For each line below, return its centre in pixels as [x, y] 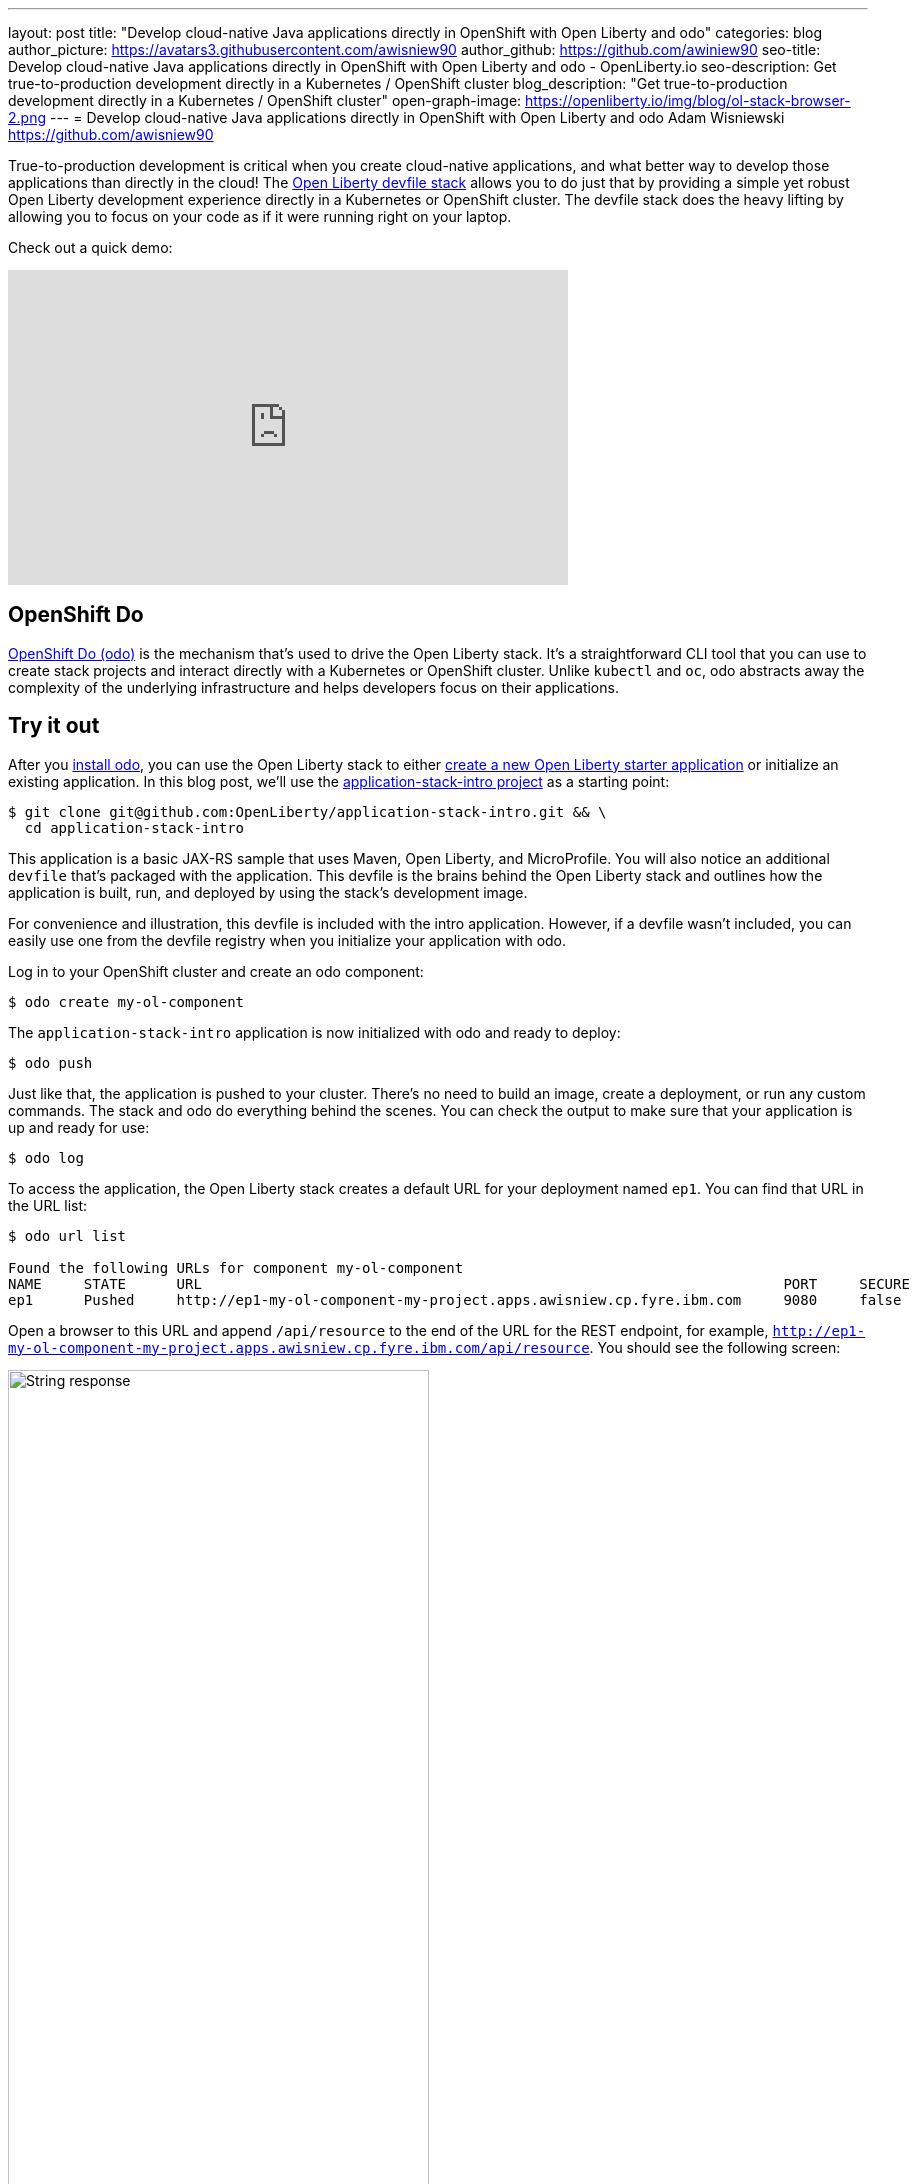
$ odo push [50, 1062]
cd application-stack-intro [134, 827]
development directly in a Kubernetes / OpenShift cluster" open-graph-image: [265, 100]
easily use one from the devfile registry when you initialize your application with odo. [287, 940]
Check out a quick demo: [90, 247]
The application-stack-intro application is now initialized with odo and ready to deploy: [314, 1032]
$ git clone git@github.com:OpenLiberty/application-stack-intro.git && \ [307, 811]
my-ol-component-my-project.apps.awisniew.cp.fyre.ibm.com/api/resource [299, 1347]
